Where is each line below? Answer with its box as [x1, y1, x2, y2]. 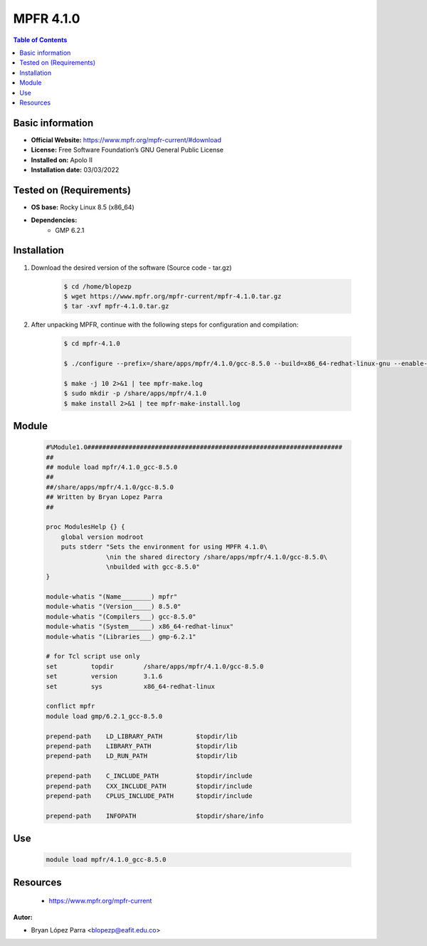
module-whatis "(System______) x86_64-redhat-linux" [46, 623, 234, 631]
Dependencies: [31, 216, 78, 224]
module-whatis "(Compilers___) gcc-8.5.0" [46, 612, 196, 621]
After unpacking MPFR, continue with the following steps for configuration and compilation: [31, 320, 299, 329]
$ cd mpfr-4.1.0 [63, 340, 121, 348]
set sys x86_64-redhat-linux [46, 682, 215, 690]
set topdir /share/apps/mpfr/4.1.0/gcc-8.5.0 [46, 662, 264, 671]
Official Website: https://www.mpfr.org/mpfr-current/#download [31, 135, 222, 144]
